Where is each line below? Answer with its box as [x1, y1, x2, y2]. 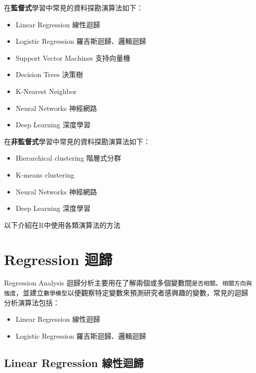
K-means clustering [15, 169, 75, 180]
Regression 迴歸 [4, 249, 113, 269]
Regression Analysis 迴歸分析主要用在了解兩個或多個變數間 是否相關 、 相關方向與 [4, 278, 252, 288]
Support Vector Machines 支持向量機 [15, 52, 130, 63]
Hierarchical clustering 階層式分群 [15, 153, 121, 163]
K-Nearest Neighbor [15, 86, 77, 96]
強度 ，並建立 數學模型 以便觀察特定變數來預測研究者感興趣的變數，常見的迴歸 [4, 287, 249, 298]
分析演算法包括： [4, 297, 60, 307]
